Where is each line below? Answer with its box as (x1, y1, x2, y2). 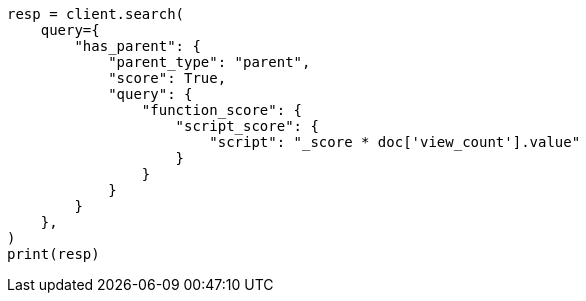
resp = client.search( (7, 6, 185, 22)
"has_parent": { (74, 38, 201, 54)
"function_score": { (141, 102, 303, 118)
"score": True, (108, 70, 227, 86)
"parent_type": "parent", (108, 54, 311, 70)
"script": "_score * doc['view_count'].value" (209, 134, 581, 150)
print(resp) (7, 246, 100, 262)
